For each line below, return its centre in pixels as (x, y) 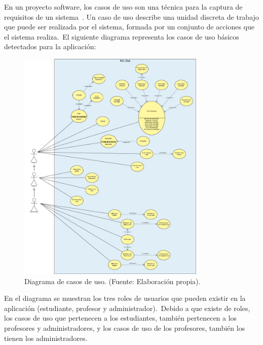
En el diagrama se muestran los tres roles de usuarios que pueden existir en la (125, 298)
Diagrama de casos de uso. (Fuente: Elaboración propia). (112, 281)
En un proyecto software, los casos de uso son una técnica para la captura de (123, 7)
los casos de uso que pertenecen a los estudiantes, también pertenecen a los (121, 318)
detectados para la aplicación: (50, 46)
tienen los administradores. (46, 338)
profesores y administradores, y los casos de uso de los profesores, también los (125, 328)
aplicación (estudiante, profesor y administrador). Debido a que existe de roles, (127, 308)
